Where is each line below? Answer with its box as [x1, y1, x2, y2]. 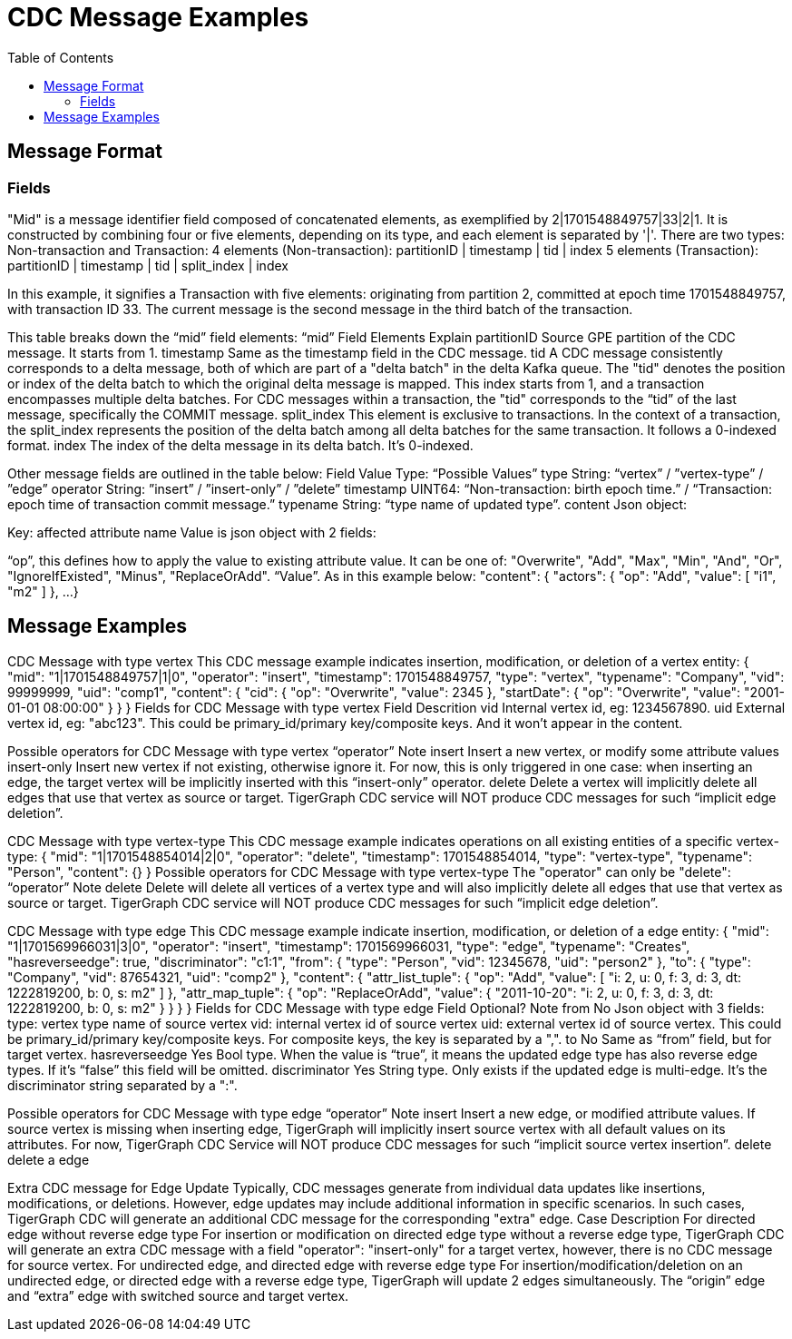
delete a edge [7, 1151, 90, 1167]
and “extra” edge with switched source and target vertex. [7, 1287, 349, 1304]
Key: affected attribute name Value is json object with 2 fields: [7, 524, 376, 540]
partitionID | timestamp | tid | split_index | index [7, 257, 288, 273]
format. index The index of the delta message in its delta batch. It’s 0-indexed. [7, 437, 474, 453]
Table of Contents [7, 49, 114, 65]
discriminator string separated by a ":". [7, 1077, 238, 1093]
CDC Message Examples [7, 2, 309, 33]
